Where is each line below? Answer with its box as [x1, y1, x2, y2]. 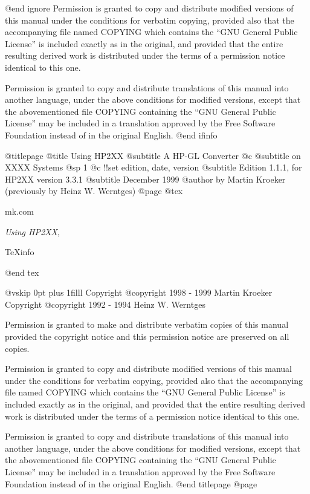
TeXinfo [5, 245, 34, 258]
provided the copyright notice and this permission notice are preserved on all [5, 330, 289, 343]
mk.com [5, 204, 34, 217]
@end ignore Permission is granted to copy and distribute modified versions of [5, 2, 294, 14]
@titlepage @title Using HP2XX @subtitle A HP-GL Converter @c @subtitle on [5, 149, 301, 161]
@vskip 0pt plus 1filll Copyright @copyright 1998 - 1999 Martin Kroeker [5, 286, 273, 299]
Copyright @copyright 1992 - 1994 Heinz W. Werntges [5, 297, 205, 310]
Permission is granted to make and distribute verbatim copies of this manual [5, 318, 289, 331]
